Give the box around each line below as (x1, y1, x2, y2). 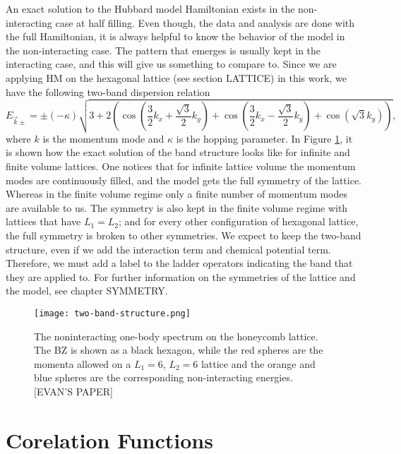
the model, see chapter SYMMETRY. (6, 283, 168, 298)
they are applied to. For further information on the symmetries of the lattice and (6, 269, 356, 284)
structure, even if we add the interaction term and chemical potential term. (6, 241, 331, 256)
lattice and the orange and (200, 356, 316, 371)
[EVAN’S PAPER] (34, 383, 113, 398)
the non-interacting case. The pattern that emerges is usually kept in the (6, 42, 321, 57)
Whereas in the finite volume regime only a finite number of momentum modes (6, 186, 348, 201)
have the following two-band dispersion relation (6, 84, 210, 99)
